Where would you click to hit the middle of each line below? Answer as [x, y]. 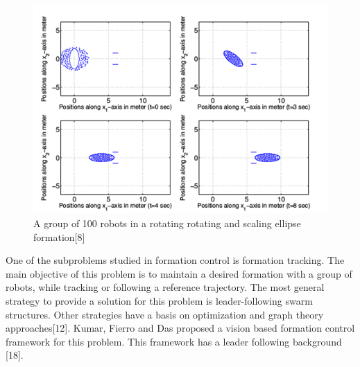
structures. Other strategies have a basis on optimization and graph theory [165, 314]
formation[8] [59, 236]
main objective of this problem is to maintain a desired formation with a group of [179, 273]
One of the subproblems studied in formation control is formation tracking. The [175, 260]
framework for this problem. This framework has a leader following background [174, 341]
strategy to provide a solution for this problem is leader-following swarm [159, 301]
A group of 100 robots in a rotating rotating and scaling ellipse [167, 223]
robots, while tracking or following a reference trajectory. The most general [165, 287]
